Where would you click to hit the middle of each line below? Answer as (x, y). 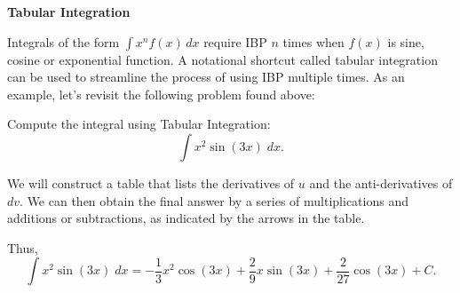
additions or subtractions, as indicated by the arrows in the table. (186, 218)
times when (313, 41)
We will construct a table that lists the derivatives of (151, 182)
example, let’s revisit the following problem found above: (161, 94)
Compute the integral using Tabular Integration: (139, 124)
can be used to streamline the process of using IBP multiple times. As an (206, 77)
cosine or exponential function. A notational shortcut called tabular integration (222, 59)
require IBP (235, 41)
